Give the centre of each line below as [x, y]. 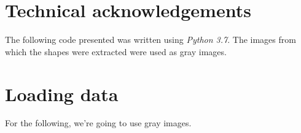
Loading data [62, 93]
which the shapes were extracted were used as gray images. [116, 51]
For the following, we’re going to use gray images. [98, 123]
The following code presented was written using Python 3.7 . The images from [150, 40]
